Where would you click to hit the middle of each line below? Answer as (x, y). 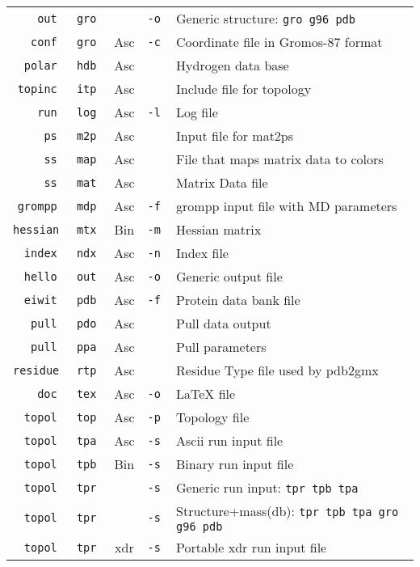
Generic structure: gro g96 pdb (266, 18)
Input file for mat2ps (235, 135)
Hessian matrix (219, 229)
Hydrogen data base (233, 65)
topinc (37, 89)
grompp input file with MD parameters (287, 206)
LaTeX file (206, 394)
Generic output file (229, 276)
